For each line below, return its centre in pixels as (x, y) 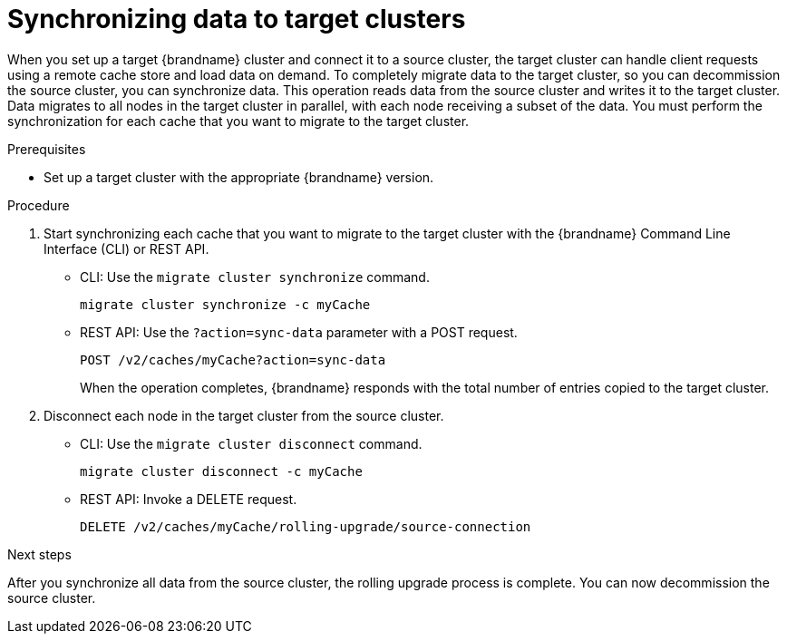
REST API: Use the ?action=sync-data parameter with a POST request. (299, 332)
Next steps (39, 554)
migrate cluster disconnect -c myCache (221, 471)
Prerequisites (47, 149)
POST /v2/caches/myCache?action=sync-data (233, 359)
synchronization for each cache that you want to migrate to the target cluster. (238, 121)
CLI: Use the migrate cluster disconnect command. (251, 443)
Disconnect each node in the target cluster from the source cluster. (244, 415)
